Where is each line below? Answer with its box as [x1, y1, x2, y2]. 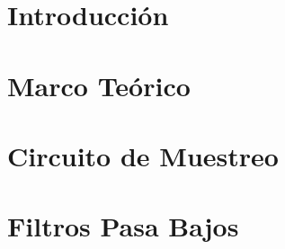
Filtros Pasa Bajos [7, 208, 239, 245]
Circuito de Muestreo [7, 137, 279, 173]
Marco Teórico [7, 67, 191, 103]
